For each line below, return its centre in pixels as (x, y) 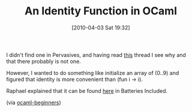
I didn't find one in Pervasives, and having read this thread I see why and (96, 55)
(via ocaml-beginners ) (34, 102)
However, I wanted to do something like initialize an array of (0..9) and (93, 72)
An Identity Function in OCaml (101, 11)
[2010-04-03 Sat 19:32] (101, 28)
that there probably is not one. (43, 61)
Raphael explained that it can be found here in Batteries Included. (87, 90)
